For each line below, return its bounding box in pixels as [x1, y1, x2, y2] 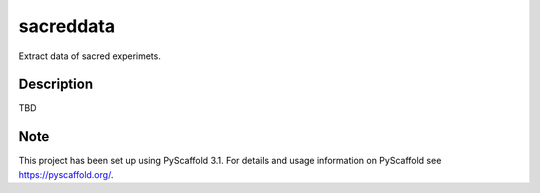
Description [18, 76, 94, 93]
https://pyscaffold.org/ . [18, 168, 114, 180]
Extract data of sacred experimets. [18, 50, 162, 62]
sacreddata [18, 15, 116, 37]
